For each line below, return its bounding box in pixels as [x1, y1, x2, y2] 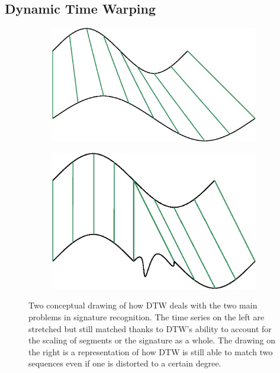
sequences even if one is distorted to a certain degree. [28, 357, 221, 369]
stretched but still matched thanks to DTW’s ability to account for [28, 322, 272, 335]
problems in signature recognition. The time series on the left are [28, 311, 265, 323]
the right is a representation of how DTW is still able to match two [28, 345, 273, 358]
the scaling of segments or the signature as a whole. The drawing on [28, 334, 275, 346]
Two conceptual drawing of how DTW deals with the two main [28, 299, 258, 311]
